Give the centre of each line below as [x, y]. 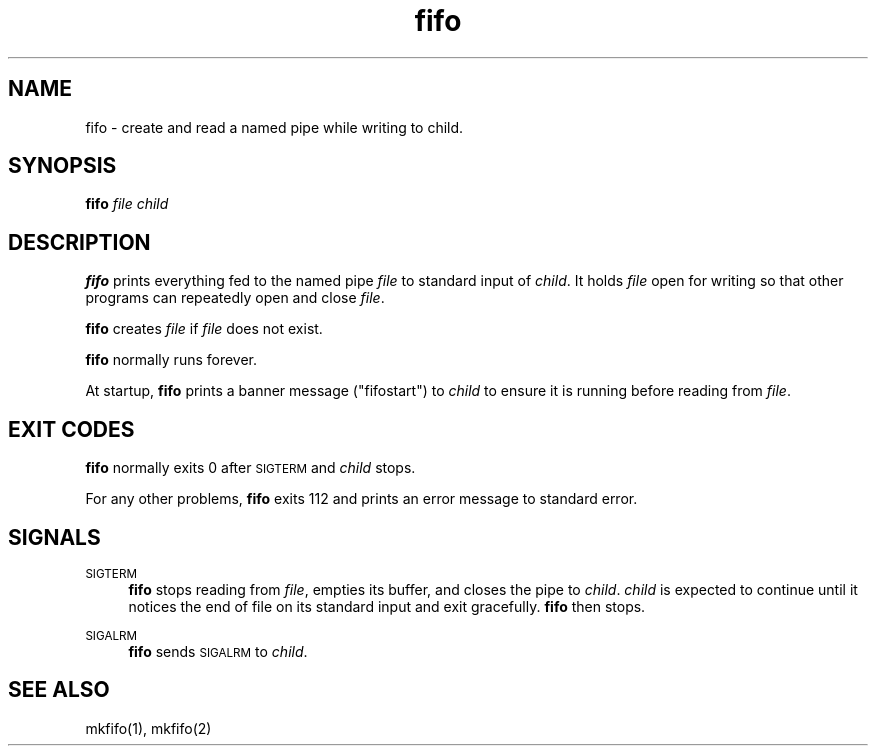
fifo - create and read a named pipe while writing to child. [274, 127]
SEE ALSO [59, 690]
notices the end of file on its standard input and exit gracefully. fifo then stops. [387, 606]
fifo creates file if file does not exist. [204, 329]
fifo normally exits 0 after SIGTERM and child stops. [250, 468]
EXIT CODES [71, 429]
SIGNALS [54, 537]
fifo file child [127, 204]
